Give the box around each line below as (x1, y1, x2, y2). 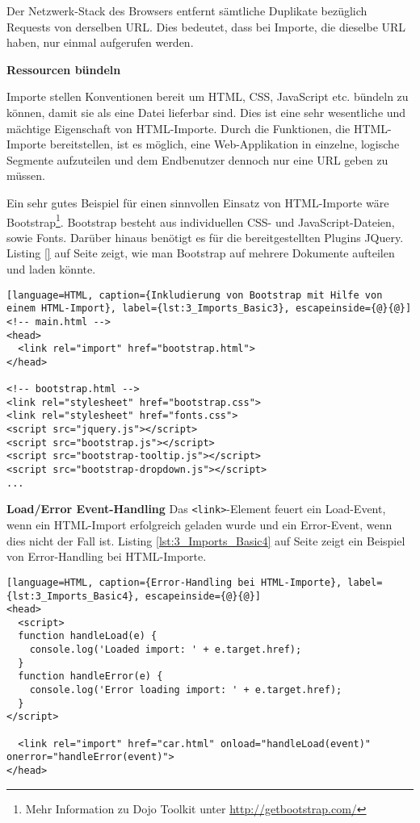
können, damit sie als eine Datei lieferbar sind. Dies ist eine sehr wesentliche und (6, 103, 406, 120)
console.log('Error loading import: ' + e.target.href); (29, 684, 342, 696)
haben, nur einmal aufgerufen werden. (6, 34, 194, 51)
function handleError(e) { (18, 671, 163, 683)
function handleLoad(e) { (18, 630, 157, 642)
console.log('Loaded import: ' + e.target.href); (29, 644, 302, 656)
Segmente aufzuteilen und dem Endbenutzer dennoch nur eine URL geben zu (6, 151, 388, 168)
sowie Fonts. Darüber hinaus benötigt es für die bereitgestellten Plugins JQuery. (6, 228, 404, 245)
